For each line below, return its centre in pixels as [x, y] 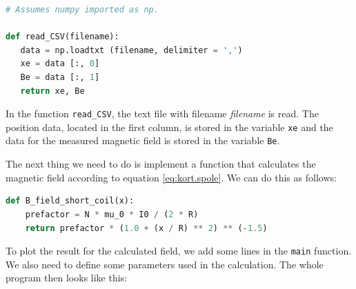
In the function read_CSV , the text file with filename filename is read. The [162, 113]
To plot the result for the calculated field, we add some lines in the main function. [179, 251]
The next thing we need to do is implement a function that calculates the [161, 164]
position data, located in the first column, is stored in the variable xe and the [169, 127]
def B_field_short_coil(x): [70, 201]
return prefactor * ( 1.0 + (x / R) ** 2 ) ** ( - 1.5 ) [146, 228]
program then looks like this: [67, 278]
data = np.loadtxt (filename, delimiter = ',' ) [131, 50]
